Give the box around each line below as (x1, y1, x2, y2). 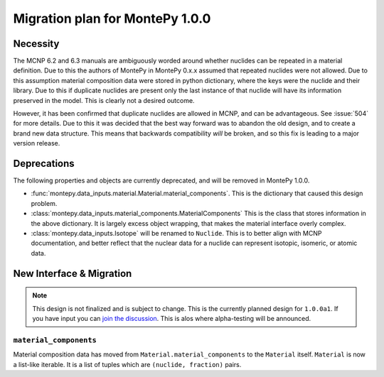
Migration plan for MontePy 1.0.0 (13, 11, 211, 26)
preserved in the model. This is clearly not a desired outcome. (13, 96, 195, 104)
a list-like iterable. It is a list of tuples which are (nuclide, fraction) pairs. (13, 360, 242, 368)
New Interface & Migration (13, 267, 132, 280)
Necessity (13, 38, 60, 50)
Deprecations (13, 158, 75, 170)
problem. (31, 199, 58, 207)
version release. (13, 139, 60, 148)
